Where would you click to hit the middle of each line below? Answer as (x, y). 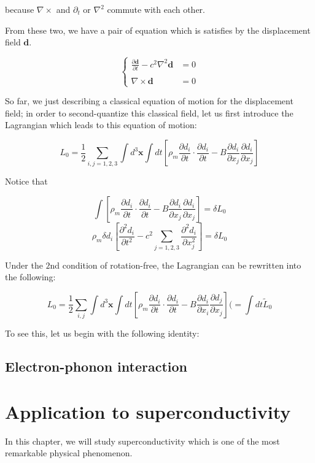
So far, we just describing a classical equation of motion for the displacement (149, 101)
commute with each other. (156, 9)
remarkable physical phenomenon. (69, 453)
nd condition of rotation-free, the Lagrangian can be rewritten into (176, 265)
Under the (24, 265)
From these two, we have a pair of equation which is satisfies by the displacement (158, 30)
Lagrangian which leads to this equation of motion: (101, 125)
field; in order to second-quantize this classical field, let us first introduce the (149, 113)
